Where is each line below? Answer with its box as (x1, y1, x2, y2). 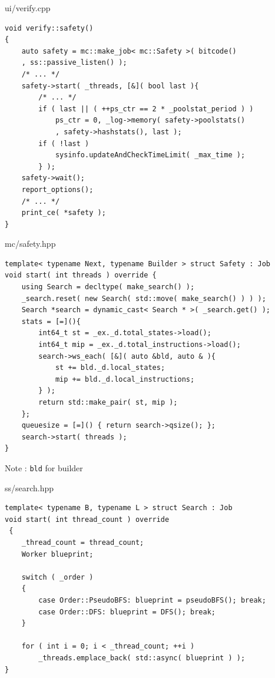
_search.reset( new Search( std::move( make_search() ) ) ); (21, 294, 266, 303)
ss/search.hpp (5, 481, 54, 494)
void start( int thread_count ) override (5, 515, 170, 524)
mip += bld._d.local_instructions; (55, 375, 195, 383)
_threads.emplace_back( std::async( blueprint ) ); (38, 653, 246, 662)
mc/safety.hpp (5, 237, 56, 250)
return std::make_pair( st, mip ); (38, 398, 178, 406)
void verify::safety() (5, 24, 94, 32)
